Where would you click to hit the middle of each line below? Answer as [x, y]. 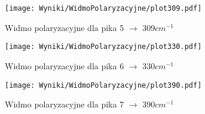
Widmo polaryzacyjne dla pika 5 [65, 27]
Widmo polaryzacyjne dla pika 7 [65, 104]
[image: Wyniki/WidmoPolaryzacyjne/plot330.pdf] [103, 47]
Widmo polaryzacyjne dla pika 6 [65, 65]
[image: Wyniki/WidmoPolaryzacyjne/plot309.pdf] [103, 8]
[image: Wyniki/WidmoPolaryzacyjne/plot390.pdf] [103, 85]
